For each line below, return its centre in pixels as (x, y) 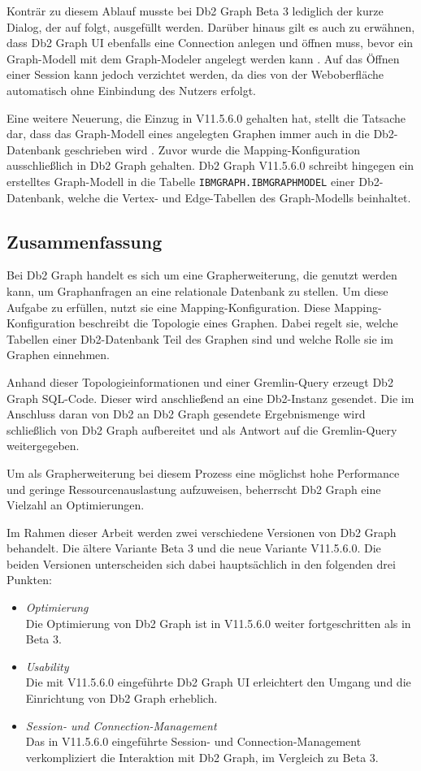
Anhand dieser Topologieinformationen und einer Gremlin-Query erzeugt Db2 (200, 381)
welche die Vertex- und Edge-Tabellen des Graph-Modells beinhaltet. (239, 197)
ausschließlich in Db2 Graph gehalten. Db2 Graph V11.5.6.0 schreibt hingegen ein (210, 165)
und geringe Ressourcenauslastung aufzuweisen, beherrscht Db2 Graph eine (194, 489)
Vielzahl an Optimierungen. (76, 505)
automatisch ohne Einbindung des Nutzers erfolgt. (131, 90)
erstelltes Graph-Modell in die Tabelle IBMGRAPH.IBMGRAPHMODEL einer (181, 181)
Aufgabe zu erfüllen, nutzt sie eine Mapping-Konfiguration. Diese (169, 307)
